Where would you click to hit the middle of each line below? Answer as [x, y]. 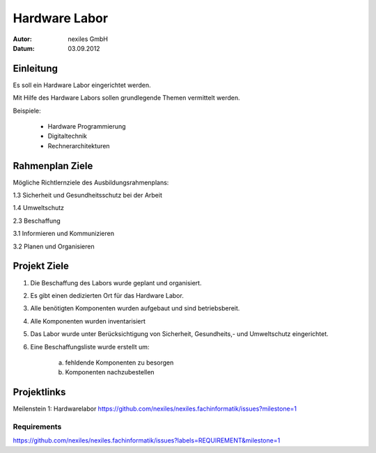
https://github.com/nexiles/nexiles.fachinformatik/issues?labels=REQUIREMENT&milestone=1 [147, 440]
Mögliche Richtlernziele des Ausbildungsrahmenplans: [91, 182]
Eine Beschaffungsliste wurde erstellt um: [90, 347]
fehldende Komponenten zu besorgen [119, 363]
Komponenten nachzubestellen [110, 372]
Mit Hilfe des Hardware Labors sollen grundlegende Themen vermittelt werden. [126, 98]
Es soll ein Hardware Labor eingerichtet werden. [82, 85]
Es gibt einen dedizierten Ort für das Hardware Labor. [107, 295]
